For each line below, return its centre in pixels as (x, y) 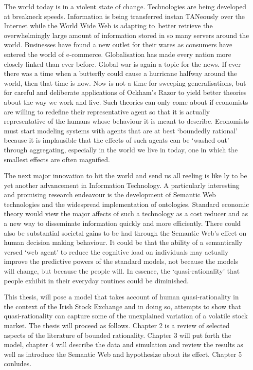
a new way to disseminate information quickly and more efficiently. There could (122, 223)
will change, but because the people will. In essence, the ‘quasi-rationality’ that (122, 271)
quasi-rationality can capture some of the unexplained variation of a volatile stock (126, 316)
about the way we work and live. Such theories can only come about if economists (126, 102)
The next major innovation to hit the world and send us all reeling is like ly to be (126, 176)
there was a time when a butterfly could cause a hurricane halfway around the (121, 73)
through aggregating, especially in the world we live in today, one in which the (121, 149)
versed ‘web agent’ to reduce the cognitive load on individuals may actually (116, 251)
